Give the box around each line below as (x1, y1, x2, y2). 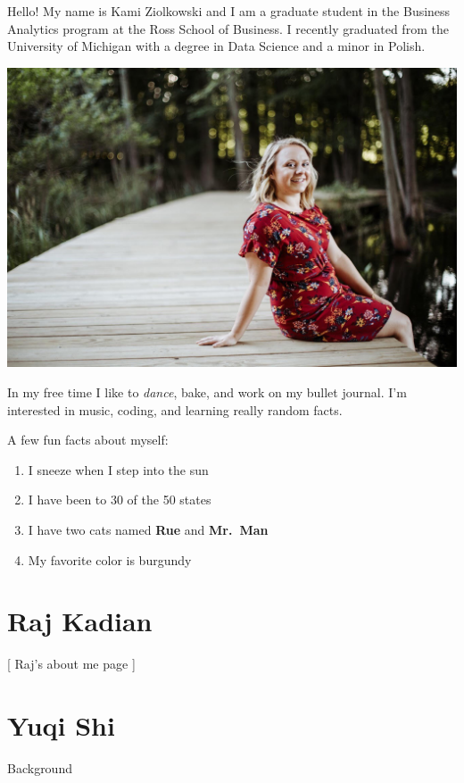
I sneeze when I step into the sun (28, 460, 209, 479)
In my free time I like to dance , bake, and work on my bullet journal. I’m (7, 383, 407, 402)
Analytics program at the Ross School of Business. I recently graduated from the (7, 19, 449, 37)
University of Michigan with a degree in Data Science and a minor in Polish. (7, 37, 426, 55)
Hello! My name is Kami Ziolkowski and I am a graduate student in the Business (7, 2, 451, 20)
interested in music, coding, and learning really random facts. (7, 400, 343, 419)
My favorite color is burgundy (28, 550, 192, 569)
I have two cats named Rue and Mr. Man (28, 521, 269, 539)
